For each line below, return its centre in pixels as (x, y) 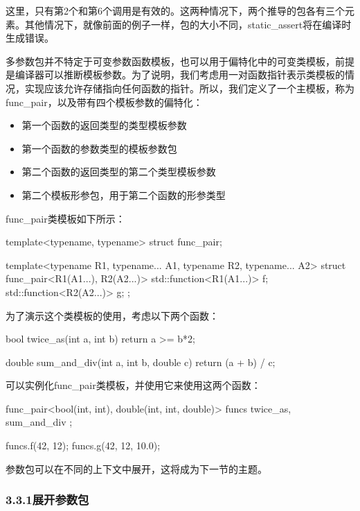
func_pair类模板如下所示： (65, 218)
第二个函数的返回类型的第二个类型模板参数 (119, 172)
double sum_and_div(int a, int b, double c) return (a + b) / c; (141, 362)
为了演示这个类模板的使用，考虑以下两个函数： (112, 315)
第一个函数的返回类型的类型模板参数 (104, 125)
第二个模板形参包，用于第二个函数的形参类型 (124, 194)
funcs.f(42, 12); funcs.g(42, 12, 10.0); (83, 445)
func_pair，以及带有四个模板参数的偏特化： (104, 102)
